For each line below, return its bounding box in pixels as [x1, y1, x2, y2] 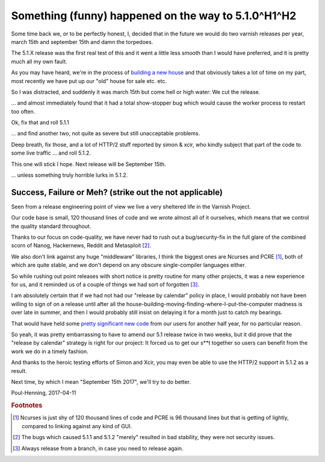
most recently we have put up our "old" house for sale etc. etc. [11, 77, 167, 84]
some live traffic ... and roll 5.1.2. [11, 149, 91, 156]
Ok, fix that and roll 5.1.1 [11, 119, 69, 126]
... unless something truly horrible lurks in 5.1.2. [11, 171, 128, 179]
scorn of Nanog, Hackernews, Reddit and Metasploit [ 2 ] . [11, 242, 152, 249]
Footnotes [11, 401, 43, 410]
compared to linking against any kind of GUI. [22, 422, 132, 430]
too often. [11, 108, 36, 115]
